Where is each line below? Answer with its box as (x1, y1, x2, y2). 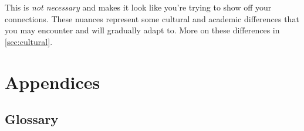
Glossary (5, 110, 59, 128)
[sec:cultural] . (5, 35, 53, 47)
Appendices (5, 70, 100, 94)
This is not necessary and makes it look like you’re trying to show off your (5, 1, 272, 13)
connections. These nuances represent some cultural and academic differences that (5, 12, 299, 25)
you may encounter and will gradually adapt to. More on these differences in (5, 24, 280, 36)
